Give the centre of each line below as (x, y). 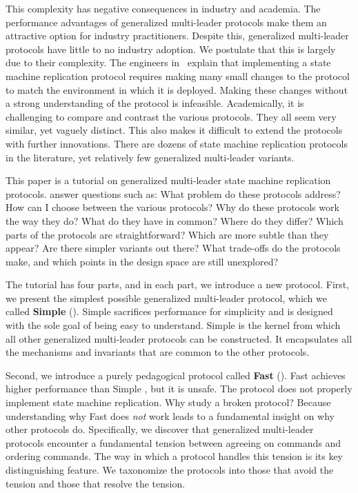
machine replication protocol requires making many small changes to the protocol (178, 76)
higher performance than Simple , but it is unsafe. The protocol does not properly (179, 389)
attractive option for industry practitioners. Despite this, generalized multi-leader (177, 36)
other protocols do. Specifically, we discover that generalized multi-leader (160, 429)
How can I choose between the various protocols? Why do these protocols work (172, 207)
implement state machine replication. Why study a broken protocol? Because (168, 402)
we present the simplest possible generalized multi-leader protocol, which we (166, 298)
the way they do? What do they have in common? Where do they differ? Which (175, 220)
